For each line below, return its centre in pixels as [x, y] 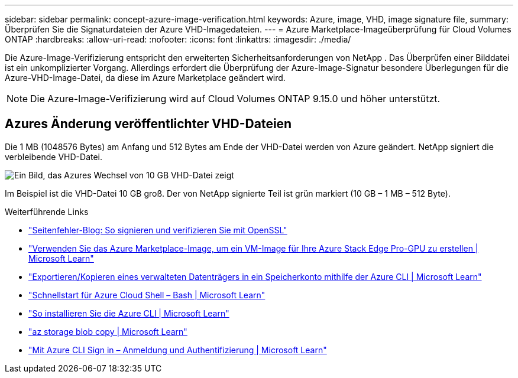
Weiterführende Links [47, 211]
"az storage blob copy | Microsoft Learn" [108, 331]
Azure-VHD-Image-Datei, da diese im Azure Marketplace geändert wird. [145, 78]
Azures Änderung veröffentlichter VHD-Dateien [148, 124]
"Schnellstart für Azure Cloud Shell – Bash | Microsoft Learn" [147, 295]
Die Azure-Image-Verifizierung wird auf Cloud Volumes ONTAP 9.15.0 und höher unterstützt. [235, 99]
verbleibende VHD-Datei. [54, 157]
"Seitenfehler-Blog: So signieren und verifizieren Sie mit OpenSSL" [158, 230]
